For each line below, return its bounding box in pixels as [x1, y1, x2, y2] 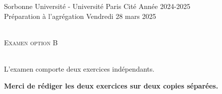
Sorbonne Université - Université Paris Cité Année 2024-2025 [4, 1, 191, 11]
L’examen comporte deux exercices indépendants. [4, 63, 155, 74]
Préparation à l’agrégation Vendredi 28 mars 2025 [4, 10, 156, 21]
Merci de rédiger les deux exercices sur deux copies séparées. [4, 80, 219, 91]
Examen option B [4, 37, 58, 47]
